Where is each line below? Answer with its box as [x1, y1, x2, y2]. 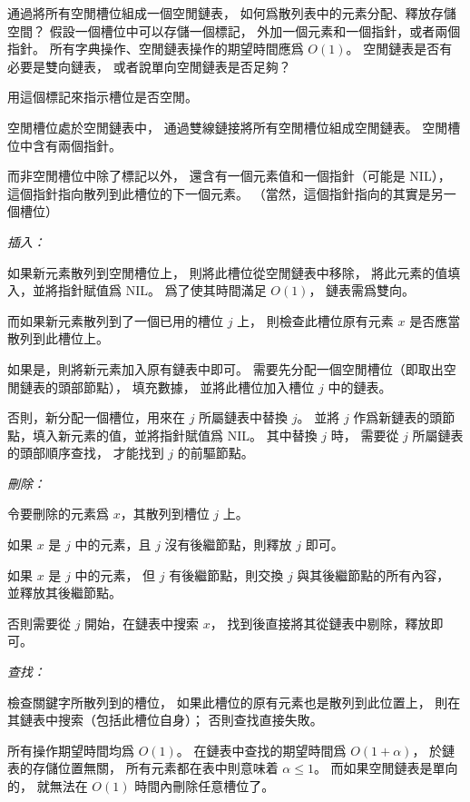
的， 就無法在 [7, 777, 88, 795]
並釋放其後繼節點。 [7, 583, 122, 602]
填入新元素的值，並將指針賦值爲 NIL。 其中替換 [32, 425, 318, 444]
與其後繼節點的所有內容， [297, 565, 450, 584]
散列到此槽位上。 [7, 329, 109, 348]
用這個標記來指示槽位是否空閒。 [7, 87, 198, 106]
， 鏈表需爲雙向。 [308, 281, 416, 300]
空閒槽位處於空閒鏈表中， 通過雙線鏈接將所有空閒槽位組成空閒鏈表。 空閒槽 [7, 117, 461, 136]
